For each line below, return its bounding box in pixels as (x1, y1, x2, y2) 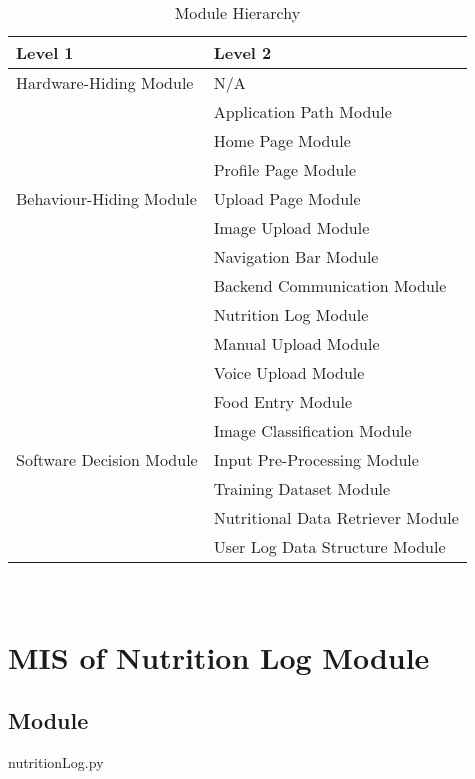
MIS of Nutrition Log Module (8, 636, 430, 677)
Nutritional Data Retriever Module (213, 506, 459, 529)
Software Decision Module (16, 448, 198, 471)
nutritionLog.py (8, 752, 104, 773)
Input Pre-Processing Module (213, 448, 419, 471)
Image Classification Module (213, 419, 412, 442)
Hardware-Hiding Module (16, 71, 194, 94)
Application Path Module (213, 100, 392, 123)
